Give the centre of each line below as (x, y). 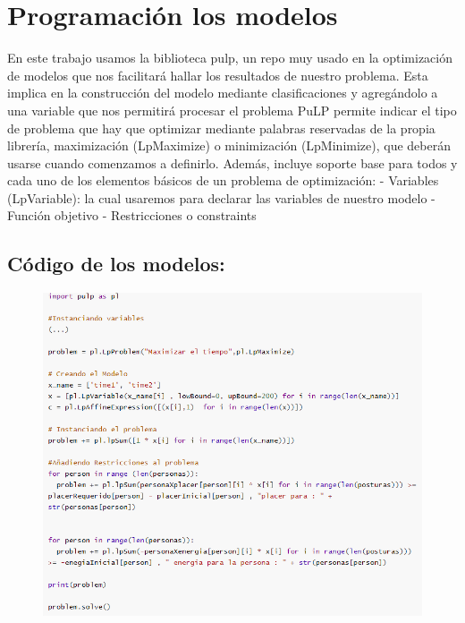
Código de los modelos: (116, 264)
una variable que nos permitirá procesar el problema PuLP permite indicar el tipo (232, 110)
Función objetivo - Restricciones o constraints (132, 215)
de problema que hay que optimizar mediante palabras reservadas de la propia (221, 128)
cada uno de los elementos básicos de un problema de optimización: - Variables (223, 180)
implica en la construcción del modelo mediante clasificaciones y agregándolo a (223, 93)
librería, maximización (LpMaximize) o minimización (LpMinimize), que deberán (229, 145)
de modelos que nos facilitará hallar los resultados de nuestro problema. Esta (218, 75)
